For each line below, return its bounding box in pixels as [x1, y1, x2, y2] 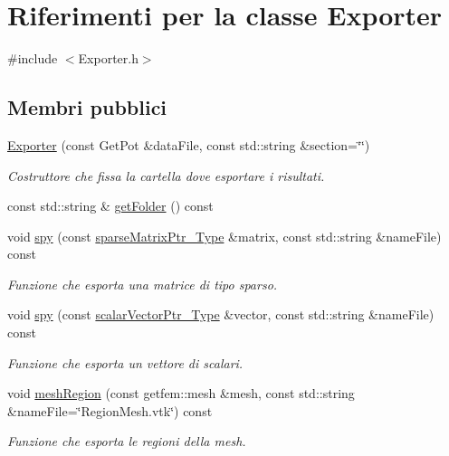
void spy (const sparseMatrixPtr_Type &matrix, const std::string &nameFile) [7, 226, 442, 245]
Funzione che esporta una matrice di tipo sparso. [7, 274, 278, 293]
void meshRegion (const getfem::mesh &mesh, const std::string [7, 384, 355, 403]
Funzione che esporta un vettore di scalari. [7, 353, 244, 372]
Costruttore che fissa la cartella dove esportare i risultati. [7, 166, 325, 185]
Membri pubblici [7, 93, 167, 121]
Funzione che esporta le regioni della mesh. [7, 432, 246, 451]
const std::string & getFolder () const [7, 196, 214, 215]
